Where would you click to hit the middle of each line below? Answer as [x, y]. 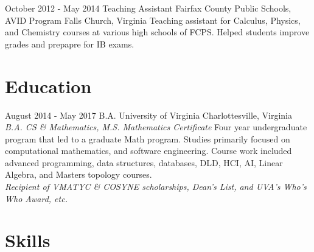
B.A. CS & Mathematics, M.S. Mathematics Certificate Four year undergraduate [156, 127]
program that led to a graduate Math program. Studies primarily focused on [148, 138]
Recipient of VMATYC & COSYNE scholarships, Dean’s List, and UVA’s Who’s [156, 187]
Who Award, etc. [36, 198]
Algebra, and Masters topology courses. [78, 174]
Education [48, 86]
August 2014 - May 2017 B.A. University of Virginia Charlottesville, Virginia [148, 115]
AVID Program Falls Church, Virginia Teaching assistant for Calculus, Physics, [153, 20]
